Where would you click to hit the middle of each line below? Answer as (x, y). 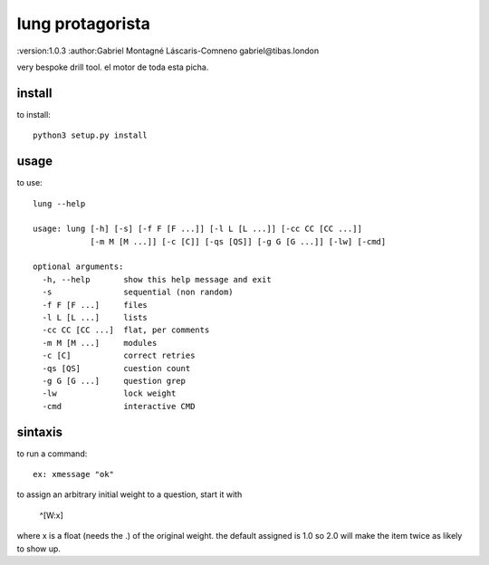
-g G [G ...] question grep (114, 381)
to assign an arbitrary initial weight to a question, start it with (129, 494)
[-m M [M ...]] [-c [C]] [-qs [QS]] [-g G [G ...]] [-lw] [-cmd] (238, 241)
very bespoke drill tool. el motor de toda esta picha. (113, 67)
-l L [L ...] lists (95, 318)
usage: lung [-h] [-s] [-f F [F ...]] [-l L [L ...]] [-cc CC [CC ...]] (197, 229)
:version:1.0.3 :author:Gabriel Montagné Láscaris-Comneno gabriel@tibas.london (168, 51)
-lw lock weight (109, 393)
